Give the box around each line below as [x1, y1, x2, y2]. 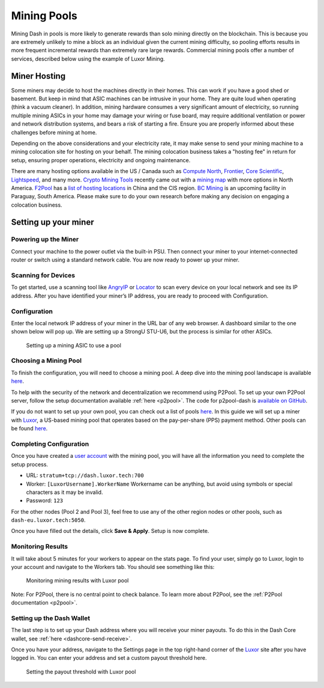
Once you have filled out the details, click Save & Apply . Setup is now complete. [11, 528, 209, 535]
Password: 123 [26, 497, 64, 504]
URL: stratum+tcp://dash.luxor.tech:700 [26, 472, 144, 479]
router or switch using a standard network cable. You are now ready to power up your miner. [11, 256, 240, 264]
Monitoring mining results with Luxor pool [26, 577, 129, 584]
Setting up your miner [11, 217, 94, 227]
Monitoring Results [11, 543, 68, 551]
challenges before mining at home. [11, 129, 97, 136]
